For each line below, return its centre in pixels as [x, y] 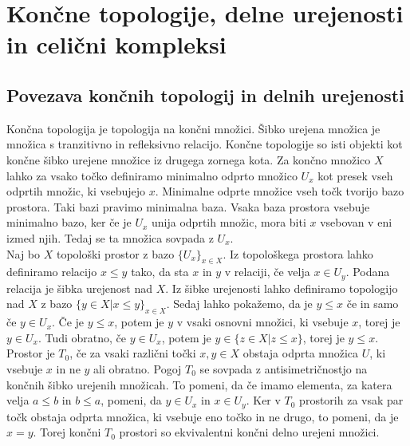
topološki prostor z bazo [115, 253]
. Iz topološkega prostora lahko [298, 253]
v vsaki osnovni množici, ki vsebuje [262, 322]
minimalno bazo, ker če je [69, 222]
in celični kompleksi [116, 44]
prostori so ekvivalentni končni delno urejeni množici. [249, 432]
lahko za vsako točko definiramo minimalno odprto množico [152, 175]
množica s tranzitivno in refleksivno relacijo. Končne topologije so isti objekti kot [205, 144]
